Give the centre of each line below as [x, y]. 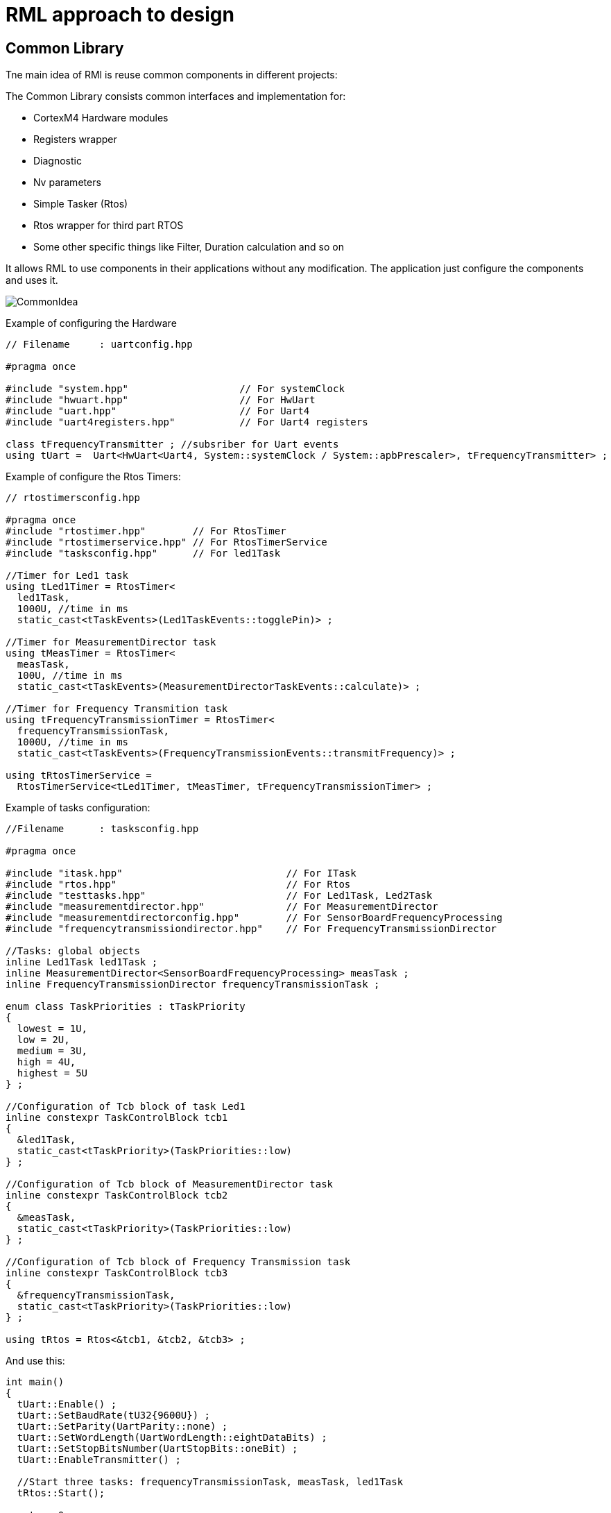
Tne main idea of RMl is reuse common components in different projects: [172, 75]
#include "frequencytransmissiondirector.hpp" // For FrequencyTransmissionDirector [251, 929]
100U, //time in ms [70, 676]
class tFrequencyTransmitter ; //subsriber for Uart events [172, 445]
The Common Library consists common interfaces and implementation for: [176, 96]
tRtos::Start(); [61, 1493]
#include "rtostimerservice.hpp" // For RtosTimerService [166, 542]
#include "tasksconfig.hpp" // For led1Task [143, 553]
